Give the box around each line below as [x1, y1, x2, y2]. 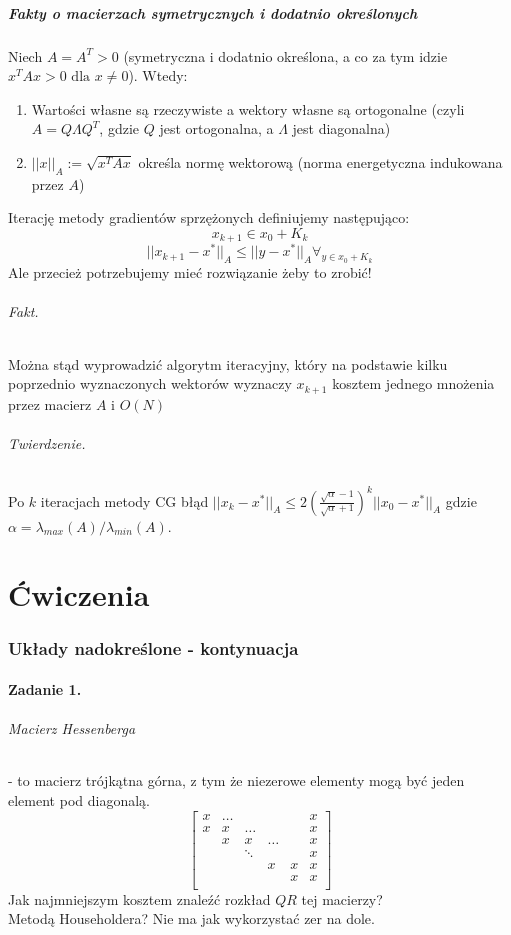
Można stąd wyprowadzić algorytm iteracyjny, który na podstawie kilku [8, 353, 448, 374]
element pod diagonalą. [8, 789, 150, 810]
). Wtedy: [128, 65, 188, 86]
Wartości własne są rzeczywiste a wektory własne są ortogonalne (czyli [31, 98, 465, 119]
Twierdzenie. [8, 432, 86, 453]
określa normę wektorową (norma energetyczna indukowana [138, 151, 503, 172]
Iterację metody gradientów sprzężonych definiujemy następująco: [8, 207, 410, 228]
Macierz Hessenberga [8, 718, 136, 739]
